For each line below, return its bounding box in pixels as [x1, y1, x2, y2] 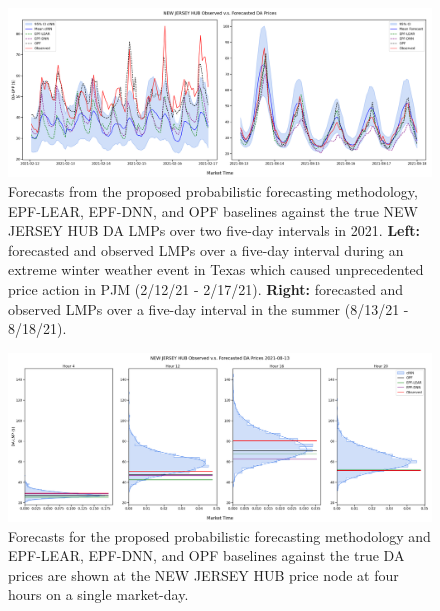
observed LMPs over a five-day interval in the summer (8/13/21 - [8, 298, 409, 319]
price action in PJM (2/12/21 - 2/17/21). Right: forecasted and [8, 278, 404, 299]
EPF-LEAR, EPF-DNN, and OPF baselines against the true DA [8, 545, 405, 566]
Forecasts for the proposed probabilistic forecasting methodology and [8, 525, 431, 546]
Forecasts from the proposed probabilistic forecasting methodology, [8, 180, 418, 201]
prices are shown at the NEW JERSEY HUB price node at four [8, 564, 399, 585]
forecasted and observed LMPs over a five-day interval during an [8, 239, 404, 260]
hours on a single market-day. [8, 584, 189, 605]
